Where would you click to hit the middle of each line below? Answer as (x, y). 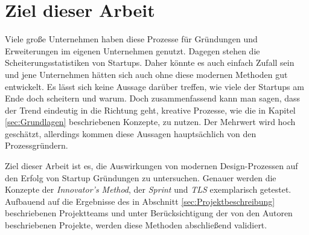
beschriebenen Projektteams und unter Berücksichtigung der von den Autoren (149, 213)
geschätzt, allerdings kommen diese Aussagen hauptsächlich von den (131, 133)
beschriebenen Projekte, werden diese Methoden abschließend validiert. (136, 225)
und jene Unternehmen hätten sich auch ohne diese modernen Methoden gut (146, 74)
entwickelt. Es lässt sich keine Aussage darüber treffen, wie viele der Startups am (154, 86)
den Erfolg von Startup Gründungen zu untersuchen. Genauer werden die (141, 177)
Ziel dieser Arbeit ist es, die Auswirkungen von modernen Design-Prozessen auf (151, 166)
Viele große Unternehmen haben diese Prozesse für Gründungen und (131, 39)
